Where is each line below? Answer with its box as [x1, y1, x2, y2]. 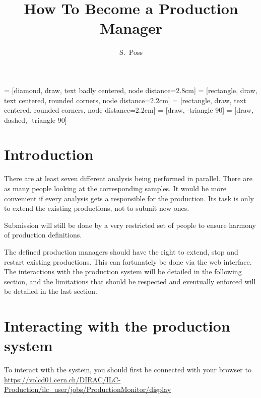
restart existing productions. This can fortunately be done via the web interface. [4, 256, 252, 267]
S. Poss [119, 47, 143, 57]
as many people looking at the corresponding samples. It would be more [4, 183, 227, 193]
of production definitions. [4, 229, 82, 240]
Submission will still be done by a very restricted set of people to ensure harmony [4, 219, 256, 230]
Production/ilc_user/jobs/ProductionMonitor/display [4, 384, 171, 394]
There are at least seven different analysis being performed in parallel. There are [4, 173, 252, 184]
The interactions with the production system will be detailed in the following [4, 266, 242, 277]
